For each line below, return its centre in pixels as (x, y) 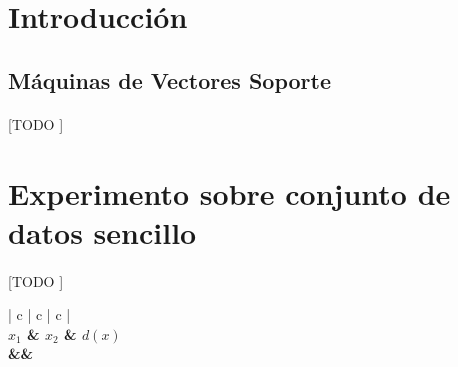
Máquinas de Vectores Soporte (169, 79)
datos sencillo (102, 231)
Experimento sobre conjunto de (229, 192)
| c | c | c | (39, 314)
